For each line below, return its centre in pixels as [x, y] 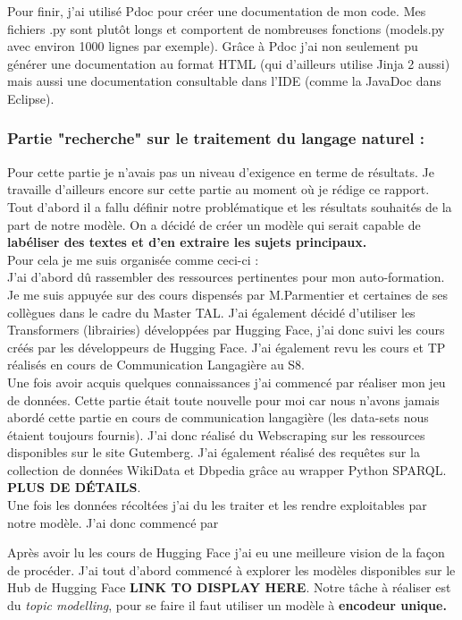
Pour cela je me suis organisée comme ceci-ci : [133, 259]
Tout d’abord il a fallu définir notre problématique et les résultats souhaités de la [230, 206]
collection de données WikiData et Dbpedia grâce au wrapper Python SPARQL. [227, 469]
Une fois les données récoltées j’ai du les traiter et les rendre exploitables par [217, 505]
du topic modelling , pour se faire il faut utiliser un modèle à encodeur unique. [227, 605]
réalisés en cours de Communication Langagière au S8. [156, 365]
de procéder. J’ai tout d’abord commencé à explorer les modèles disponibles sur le [231, 569]
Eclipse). [31, 98]
